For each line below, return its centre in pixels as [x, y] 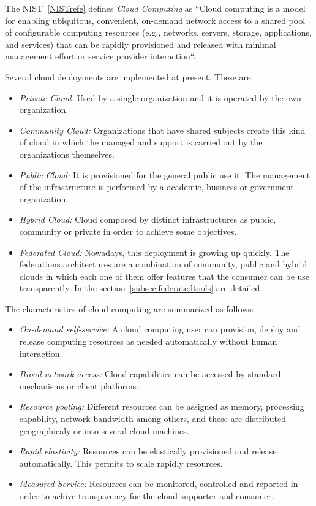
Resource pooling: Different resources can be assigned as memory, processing [162, 406]
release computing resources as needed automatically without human [148, 341]
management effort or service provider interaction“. [100, 56]
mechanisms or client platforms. [79, 385]
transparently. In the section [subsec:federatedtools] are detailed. [141, 288]
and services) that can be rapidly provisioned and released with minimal [141, 44]
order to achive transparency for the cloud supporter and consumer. [146, 496]
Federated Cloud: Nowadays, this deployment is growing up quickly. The [154, 252]
